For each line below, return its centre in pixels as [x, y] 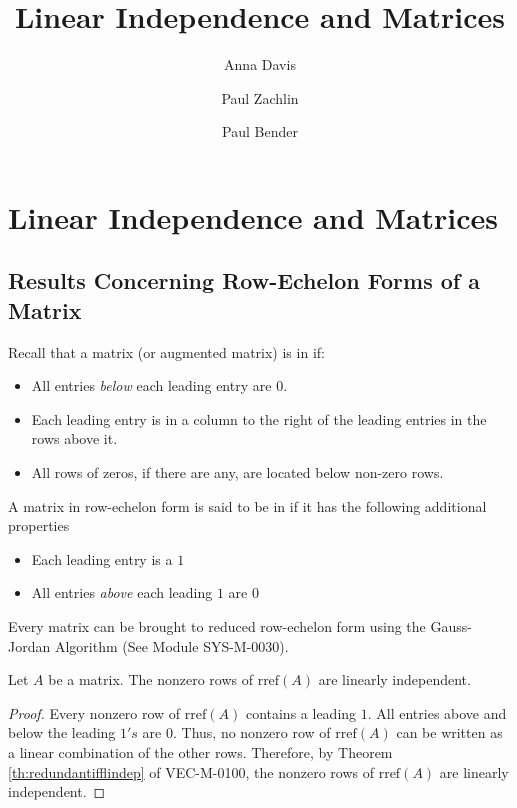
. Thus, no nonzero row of [251, 732]
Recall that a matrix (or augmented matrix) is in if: [166, 351]
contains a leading [301, 712]
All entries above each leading [122, 592]
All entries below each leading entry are [151, 385]
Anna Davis [260, 64]
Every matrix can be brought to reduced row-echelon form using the [217, 626]
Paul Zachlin [260, 97]
